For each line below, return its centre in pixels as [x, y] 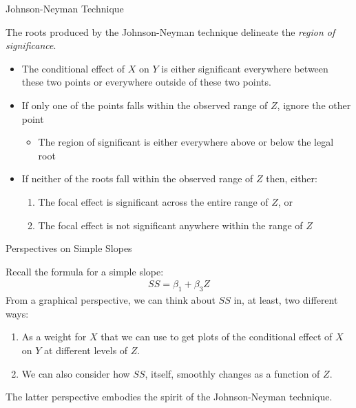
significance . [31, 45]
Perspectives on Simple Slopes [69, 248]
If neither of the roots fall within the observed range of [137, 178]
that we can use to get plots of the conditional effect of [217, 337]
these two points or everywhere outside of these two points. [146, 82]
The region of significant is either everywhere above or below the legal [186, 142]
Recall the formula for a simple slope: [85, 271]
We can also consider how [76, 373]
